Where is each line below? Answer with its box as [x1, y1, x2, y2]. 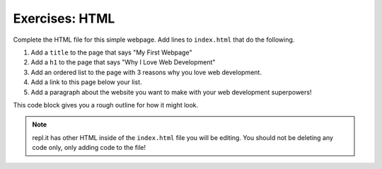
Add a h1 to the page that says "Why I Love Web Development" [30, 58, 216, 66]
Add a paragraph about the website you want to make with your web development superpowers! [30, 88, 312, 96]
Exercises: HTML [13, 11, 115, 26]
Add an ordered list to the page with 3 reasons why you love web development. [30, 68, 262, 76]
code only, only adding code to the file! [32, 144, 146, 152]
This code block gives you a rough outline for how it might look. [13, 100, 199, 109]
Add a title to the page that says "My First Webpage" [30, 48, 192, 57]
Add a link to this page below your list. [30, 78, 142, 86]
